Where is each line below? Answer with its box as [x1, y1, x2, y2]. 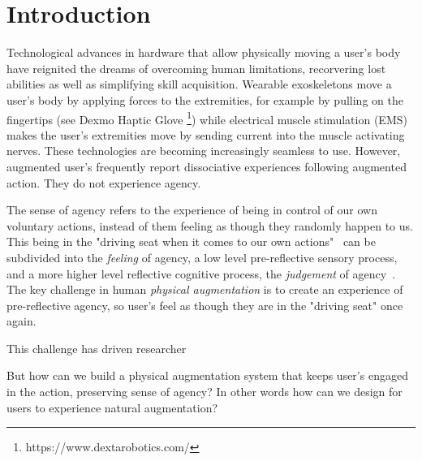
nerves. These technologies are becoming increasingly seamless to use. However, [6, 142, 401, 159]
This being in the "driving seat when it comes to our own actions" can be [6, 233, 376, 250]
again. [6, 312, 37, 330]
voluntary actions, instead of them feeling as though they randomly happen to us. [6, 217, 413, 234]
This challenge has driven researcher [6, 339, 187, 356]
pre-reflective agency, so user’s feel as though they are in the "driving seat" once [6, 296, 403, 313]
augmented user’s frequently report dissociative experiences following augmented [6, 157, 407, 174]
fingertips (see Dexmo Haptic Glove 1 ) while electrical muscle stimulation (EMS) [6, 108, 407, 127]
